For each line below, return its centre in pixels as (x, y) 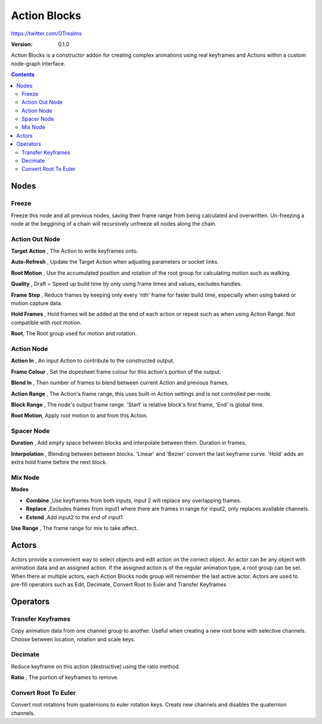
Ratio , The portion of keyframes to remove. (65, 677)
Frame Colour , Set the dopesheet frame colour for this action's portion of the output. (116, 372)
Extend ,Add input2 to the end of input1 (74, 517)
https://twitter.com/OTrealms (47, 33)
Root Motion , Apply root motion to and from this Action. (80, 415)
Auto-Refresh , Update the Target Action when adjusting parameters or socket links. (115, 262)
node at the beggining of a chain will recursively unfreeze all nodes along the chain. (114, 223)
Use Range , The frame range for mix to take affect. (75, 528)
